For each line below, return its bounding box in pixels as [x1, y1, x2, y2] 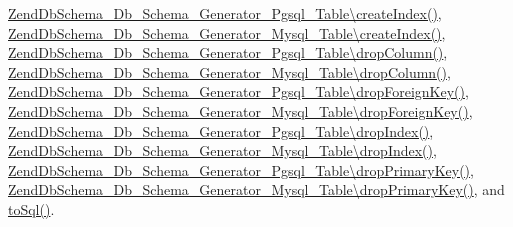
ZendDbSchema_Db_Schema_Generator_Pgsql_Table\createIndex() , [8, 3, 442, 23]
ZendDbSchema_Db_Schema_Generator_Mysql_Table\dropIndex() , [8, 140, 437, 161]
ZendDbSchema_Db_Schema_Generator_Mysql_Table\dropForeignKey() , [8, 100, 473, 121]
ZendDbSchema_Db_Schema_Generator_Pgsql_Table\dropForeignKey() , [8, 81, 469, 102]
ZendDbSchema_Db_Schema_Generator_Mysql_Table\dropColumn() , [8, 61, 451, 82]
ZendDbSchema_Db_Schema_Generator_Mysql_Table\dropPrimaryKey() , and [8, 179, 505, 200]
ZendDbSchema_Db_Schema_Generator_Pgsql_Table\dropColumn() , [8, 42, 448, 63]
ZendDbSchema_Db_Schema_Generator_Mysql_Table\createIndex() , [8, 22, 446, 43]
